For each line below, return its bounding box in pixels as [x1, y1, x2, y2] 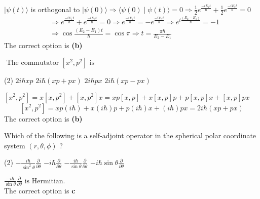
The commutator [6, 59, 59, 66]
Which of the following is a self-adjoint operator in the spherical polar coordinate [4, 130, 256, 141]
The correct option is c [4, 185, 76, 196]
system [4, 140, 25, 150]
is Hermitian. [24, 177, 65, 185]
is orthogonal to [30, 4, 80, 14]
